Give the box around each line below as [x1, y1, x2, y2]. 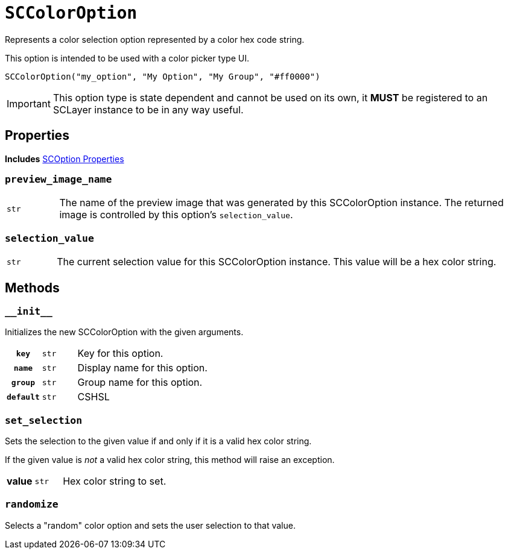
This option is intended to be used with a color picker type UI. [5, 52, 249, 63]
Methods [5, 280, 60, 295]
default [7, 392, 40, 401]
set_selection [5, 414, 83, 426]
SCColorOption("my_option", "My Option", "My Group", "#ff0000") [5, 71, 320, 81]
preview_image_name [5, 173, 112, 185]
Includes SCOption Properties [5, 153, 124, 164]
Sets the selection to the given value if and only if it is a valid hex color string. [5, 436, 312, 447]
